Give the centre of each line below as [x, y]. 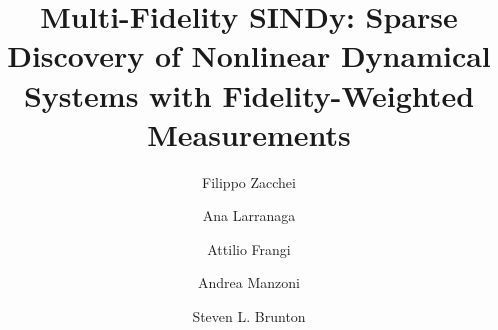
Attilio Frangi [249, 248]
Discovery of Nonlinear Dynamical [249, 55]
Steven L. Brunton [249, 316]
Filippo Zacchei [249, 181]
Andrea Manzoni [249, 282]
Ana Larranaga [249, 215]
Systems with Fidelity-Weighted [249, 94]
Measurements [249, 133]
